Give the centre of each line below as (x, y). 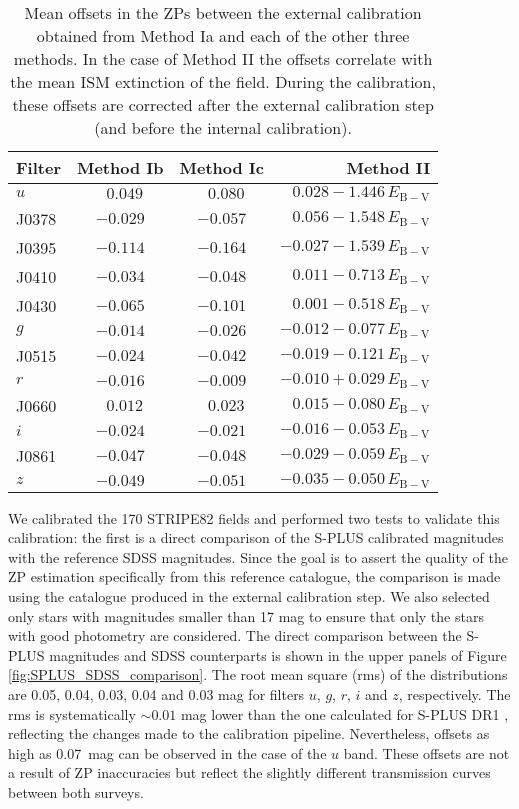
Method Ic (222, 167)
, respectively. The (454, 694)
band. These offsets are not (426, 752)
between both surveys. (76, 792)
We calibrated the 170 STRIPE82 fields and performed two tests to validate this (254, 517)
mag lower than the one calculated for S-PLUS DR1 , (344, 713)
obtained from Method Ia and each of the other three (223, 35)
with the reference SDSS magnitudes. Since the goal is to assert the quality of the (258, 556)
